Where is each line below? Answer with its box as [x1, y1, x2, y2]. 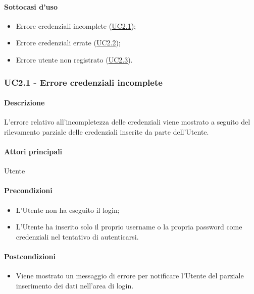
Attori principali [4, 146, 63, 156]
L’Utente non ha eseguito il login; [16, 204, 120, 215]
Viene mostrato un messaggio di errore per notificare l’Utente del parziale [16, 270, 244, 281]
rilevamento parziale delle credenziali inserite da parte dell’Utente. [4, 126, 209, 137]
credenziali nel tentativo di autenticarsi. [16, 231, 139, 242]
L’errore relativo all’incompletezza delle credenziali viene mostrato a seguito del [4, 116, 250, 127]
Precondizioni [4, 185, 53, 196]
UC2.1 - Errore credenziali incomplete [4, 76, 163, 88]
